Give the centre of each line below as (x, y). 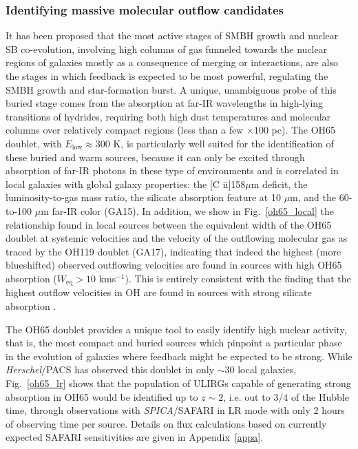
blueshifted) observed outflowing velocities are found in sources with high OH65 (174, 265)
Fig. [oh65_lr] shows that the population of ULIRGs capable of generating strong (178, 383)
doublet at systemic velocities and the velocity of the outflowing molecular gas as (177, 238)
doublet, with (34, 143)
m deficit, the (279, 184)
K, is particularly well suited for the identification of (223, 143)
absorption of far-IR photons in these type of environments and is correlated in (172, 170)
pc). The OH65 (304, 130)
